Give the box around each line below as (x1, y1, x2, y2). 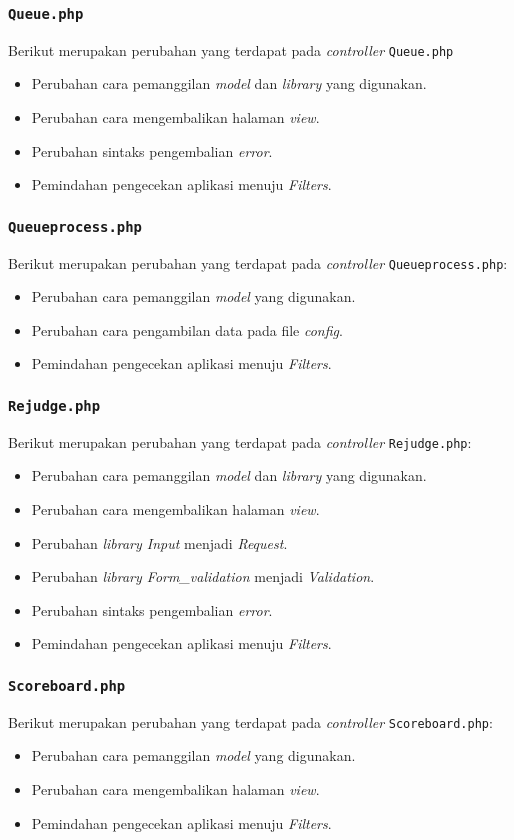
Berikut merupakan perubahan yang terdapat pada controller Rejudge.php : (8, 431, 472, 452)
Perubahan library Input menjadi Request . (31, 532, 288, 553)
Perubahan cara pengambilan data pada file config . (31, 319, 343, 340)
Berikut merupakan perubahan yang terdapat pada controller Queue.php (8, 39, 454, 60)
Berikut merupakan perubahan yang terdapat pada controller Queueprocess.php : (8, 252, 508, 273)
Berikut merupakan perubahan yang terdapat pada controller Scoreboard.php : (8, 711, 493, 732)
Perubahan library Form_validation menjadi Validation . (31, 566, 375, 587)
